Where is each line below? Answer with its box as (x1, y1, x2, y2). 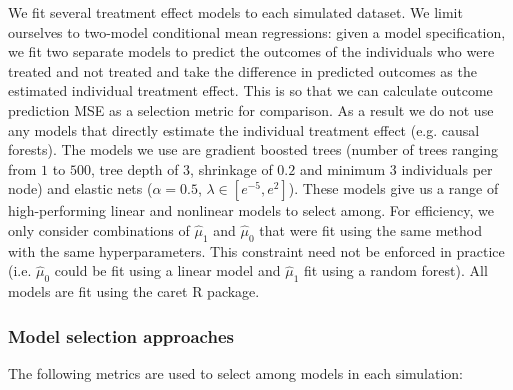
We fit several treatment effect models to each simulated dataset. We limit (8, 2, 463, 22)
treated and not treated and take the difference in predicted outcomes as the (8, 60, 477, 81)
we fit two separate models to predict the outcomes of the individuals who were (8, 41, 495, 62)
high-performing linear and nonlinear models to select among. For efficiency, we (8, 200, 494, 221)
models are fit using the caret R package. (8, 281, 260, 302)
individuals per (401, 158, 493, 179)
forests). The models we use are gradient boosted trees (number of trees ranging (8, 139, 498, 160)
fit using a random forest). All (303, 260, 488, 281)
